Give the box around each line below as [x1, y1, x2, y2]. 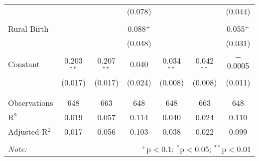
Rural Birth [8, 23, 49, 34]
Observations [8, 96, 53, 108]
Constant [8, 58, 40, 70]
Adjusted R [8, 125, 48, 137]
